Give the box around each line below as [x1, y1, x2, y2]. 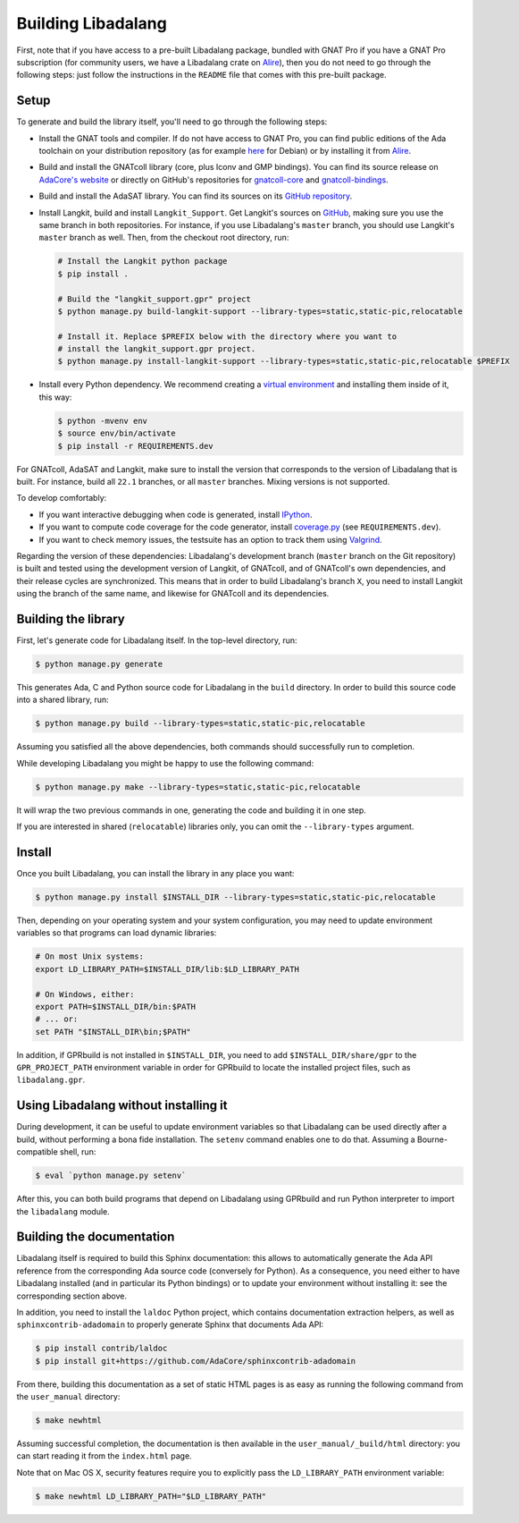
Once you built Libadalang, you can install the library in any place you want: [16, 868, 295, 878]
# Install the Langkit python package [57, 256, 228, 267]
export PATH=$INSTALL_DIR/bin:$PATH [35, 1002, 197, 1011]
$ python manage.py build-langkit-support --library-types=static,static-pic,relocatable [57, 306, 464, 317]
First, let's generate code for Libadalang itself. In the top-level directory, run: [16, 635, 298, 646]
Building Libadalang [16, 13, 167, 33]
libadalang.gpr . [16, 1074, 86, 1086]
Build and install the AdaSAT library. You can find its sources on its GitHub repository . [38, 190, 353, 201]
